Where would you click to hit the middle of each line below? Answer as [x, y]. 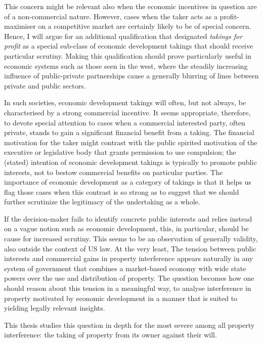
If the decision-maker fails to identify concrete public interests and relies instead [128, 218]
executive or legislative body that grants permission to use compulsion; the [120, 152]
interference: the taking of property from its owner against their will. [111, 335]
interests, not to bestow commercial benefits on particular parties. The [114, 172]
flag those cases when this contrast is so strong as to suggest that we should [122, 191]
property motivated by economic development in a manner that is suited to [121, 298]
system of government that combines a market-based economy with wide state [125, 268]
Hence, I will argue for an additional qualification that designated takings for [123, 36]
